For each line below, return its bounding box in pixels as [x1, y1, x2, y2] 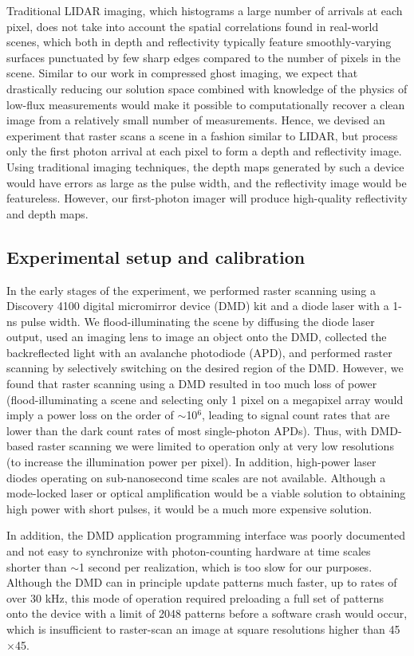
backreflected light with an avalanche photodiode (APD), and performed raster [6, 344, 392, 360]
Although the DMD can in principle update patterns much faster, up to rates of [6, 574, 397, 591]
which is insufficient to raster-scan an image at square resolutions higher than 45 [6, 620, 400, 637]
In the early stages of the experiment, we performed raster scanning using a [6, 281, 376, 298]
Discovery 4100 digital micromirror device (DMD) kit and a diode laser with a [6, 297, 389, 314]
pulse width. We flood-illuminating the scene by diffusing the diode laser [20, 312, 375, 329]
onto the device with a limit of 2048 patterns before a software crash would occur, [6, 605, 408, 622]
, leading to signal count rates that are [202, 407, 390, 423]
